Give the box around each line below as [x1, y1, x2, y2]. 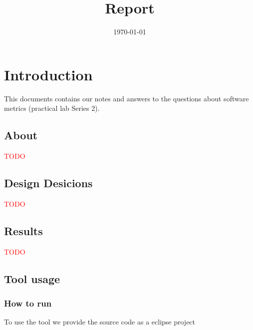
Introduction [4, 64, 93, 84]
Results [4, 223, 43, 238]
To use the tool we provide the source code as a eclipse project [4, 317, 196, 327]
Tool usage [4, 271, 60, 286]
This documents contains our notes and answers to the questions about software [4, 93, 249, 103]
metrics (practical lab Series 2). [4, 103, 100, 113]
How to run [4, 297, 52, 309]
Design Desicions [4, 175, 93, 191]
